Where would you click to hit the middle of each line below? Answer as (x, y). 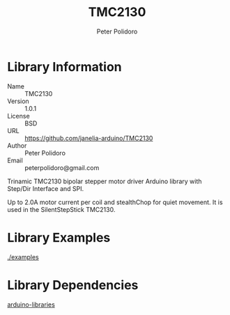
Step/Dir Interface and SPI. (46, 188)
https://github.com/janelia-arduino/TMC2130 (89, 138)
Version (18, 101)
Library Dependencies (73, 285)
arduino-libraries (31, 305)
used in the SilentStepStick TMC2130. (61, 209)
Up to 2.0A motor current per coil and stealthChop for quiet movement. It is (115, 202)
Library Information (64, 67)
